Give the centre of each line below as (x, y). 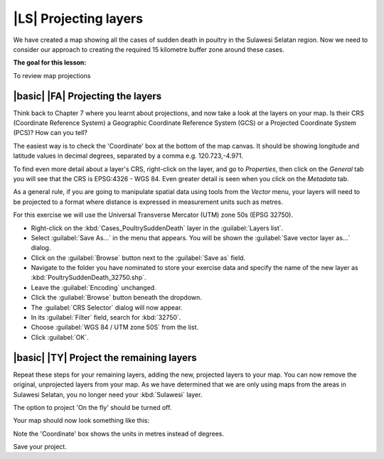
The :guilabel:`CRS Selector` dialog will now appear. (107, 307)
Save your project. (40, 447)
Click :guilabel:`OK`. (60, 337)
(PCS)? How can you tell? (50, 133)
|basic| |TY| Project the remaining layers (105, 358)
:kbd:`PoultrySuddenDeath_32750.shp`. (89, 278)
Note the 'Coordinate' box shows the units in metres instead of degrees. (118, 433)
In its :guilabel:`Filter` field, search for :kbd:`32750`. (106, 318)
